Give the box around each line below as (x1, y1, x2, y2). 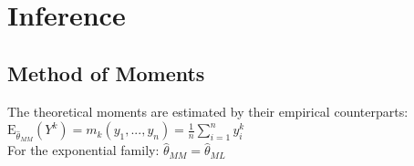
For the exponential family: (7, 140, 160, 160)
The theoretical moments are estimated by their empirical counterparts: (7, 101, 409, 120)
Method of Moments (7, 58, 205, 87)
